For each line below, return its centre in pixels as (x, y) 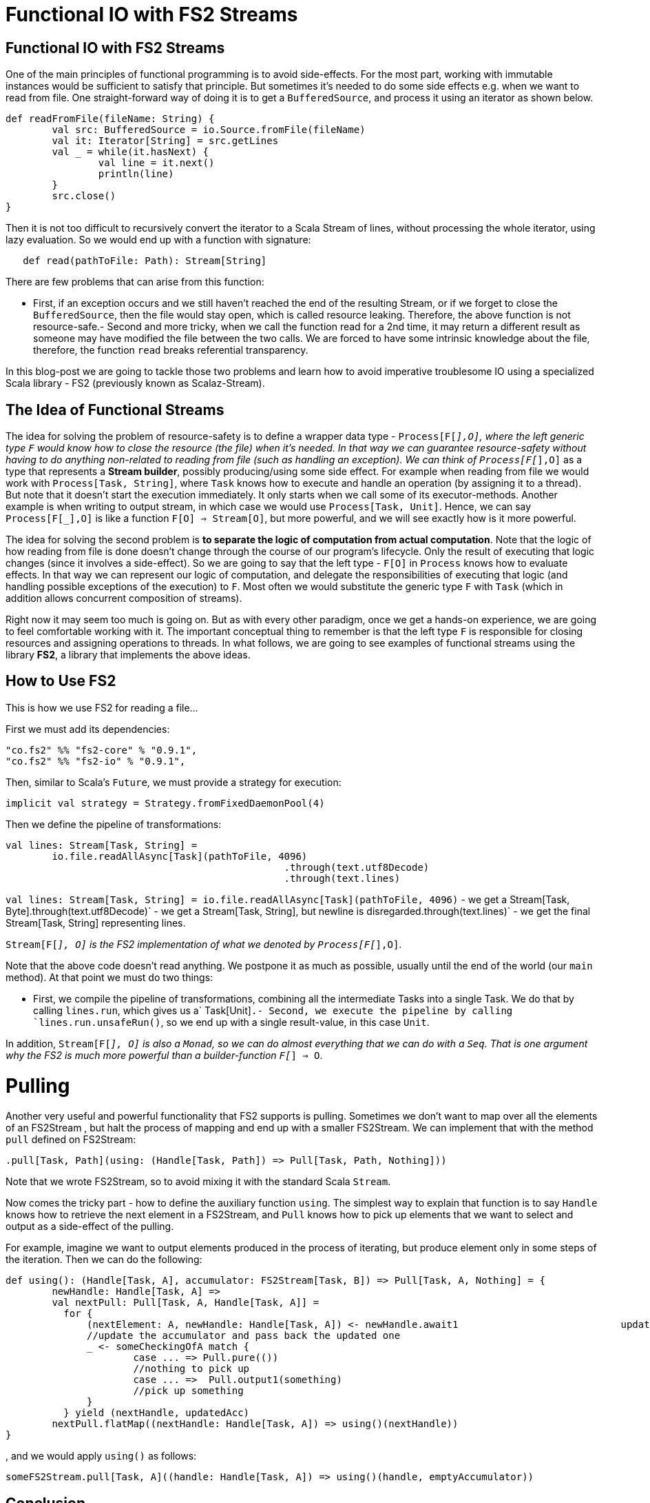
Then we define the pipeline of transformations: (114, 824)
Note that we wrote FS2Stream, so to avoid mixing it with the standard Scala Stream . (198, 1182)
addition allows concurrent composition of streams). (124, 598)
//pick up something (188, 1391)
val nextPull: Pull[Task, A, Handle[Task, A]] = (186, 1303)
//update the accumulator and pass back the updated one (244, 1336)
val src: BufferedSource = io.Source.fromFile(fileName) (209, 130)
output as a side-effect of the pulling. (90, 1227)
